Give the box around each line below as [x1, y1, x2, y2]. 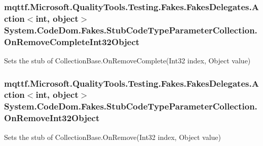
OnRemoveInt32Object [4, 112, 100, 124]
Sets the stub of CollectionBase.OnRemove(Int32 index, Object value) [4, 131, 221, 142]
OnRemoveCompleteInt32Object [4, 35, 140, 48]
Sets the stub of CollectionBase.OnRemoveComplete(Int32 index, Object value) [4, 55, 251, 65]
